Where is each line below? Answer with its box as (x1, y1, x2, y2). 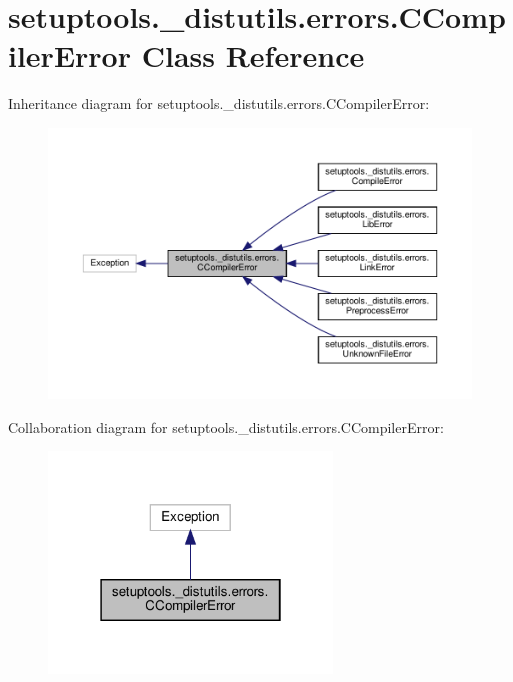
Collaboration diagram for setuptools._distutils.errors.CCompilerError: (8, 416, 444, 437)
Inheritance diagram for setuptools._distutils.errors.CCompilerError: (8, 93, 430, 114)
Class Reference (141, 35, 365, 76)
